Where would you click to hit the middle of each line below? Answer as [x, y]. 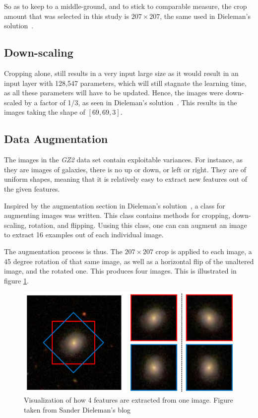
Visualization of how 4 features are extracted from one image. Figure [129, 399]
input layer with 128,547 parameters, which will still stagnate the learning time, [125, 83]
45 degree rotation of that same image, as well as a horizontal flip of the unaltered [129, 261]
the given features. [32, 188]
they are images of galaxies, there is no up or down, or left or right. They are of [125, 169]
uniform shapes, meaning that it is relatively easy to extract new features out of [126, 179]
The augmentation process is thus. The [63, 251]
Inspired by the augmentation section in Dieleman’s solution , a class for [115, 205]
